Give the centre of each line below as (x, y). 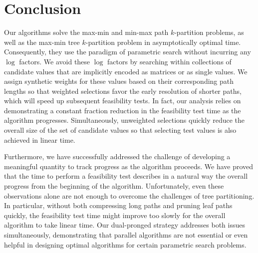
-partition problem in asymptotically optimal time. (163, 42)
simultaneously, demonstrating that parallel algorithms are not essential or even (126, 235)
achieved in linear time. (40, 139)
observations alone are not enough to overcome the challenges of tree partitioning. (129, 195)
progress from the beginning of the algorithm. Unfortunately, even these (114, 186)
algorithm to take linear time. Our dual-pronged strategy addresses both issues (125, 225)
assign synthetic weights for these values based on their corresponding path (119, 81)
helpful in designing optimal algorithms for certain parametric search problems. (125, 244)
